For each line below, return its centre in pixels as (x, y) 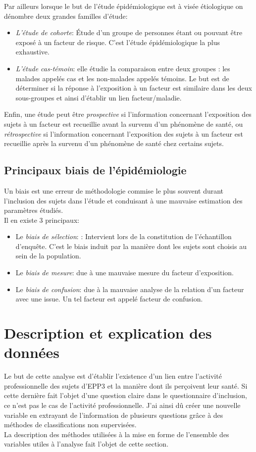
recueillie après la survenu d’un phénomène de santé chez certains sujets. (114, 143)
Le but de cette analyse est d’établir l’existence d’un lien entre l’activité (113, 376)
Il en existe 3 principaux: (42, 220)
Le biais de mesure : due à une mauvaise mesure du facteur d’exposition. (125, 273)
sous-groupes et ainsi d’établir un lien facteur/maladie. (99, 97)
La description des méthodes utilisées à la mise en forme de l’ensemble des (117, 434)
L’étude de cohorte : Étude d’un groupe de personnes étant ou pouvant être (129, 32)
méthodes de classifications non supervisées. (70, 425)
